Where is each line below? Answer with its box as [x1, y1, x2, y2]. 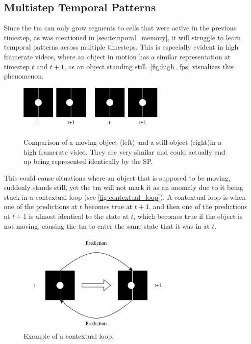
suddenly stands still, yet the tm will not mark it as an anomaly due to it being [4, 182, 244, 192]
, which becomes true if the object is [133, 211, 243, 221]
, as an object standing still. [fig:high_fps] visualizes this [64, 61, 234, 71]
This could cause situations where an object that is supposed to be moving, [4, 172, 230, 183]
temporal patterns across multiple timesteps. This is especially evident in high [4, 42, 239, 52]
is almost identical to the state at [28, 211, 129, 221]
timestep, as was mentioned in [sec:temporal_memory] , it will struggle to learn [4, 32, 241, 42]
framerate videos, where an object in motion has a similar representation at [4, 51, 231, 61]
